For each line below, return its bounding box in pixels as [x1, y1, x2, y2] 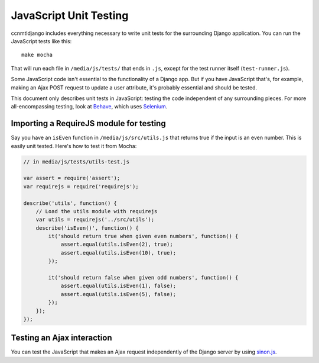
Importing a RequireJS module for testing [11, 118, 166, 129]
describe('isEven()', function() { [35, 224, 139, 231]
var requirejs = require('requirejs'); [23, 183, 139, 189]
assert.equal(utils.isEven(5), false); [60, 291, 177, 297]
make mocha [21, 52, 53, 59]
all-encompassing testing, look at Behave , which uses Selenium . [11, 103, 168, 110]
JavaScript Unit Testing [11, 9, 129, 22]
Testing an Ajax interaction [11, 333, 112, 343]
